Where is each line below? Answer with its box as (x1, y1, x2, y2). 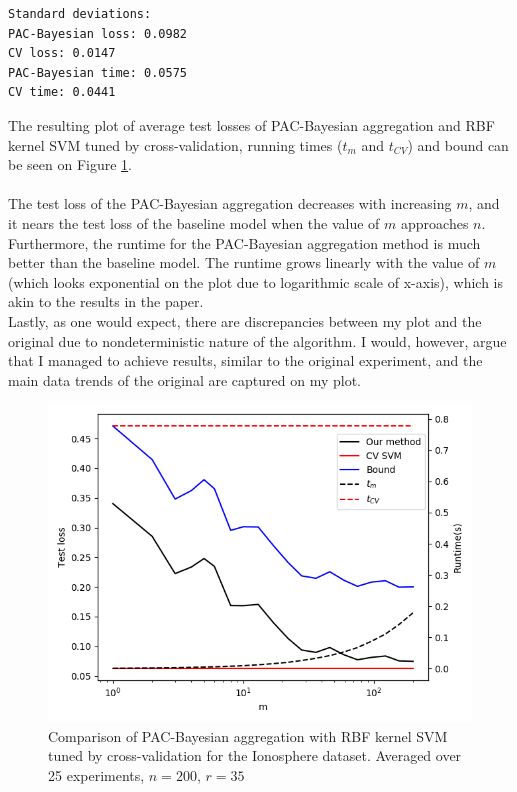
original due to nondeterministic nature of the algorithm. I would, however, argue (8, 330, 507, 351)
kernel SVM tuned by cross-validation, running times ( (8, 134, 343, 155)
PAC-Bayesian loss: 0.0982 (8, 26, 187, 41)
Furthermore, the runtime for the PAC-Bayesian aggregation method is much (8, 232, 481, 253)
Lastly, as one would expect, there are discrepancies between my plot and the (8, 310, 482, 331)
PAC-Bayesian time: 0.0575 (8, 65, 187, 80)
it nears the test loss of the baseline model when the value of (8, 212, 380, 233)
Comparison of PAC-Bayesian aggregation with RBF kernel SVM (48, 725, 448, 746)
